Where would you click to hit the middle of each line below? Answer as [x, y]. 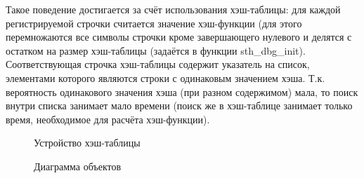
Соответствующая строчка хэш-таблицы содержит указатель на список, [158, 64]
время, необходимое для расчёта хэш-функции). [108, 119]
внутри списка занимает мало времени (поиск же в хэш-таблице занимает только [179, 105]
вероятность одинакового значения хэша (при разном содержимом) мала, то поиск [182, 91]
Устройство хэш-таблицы [87, 143]
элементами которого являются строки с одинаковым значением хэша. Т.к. [165, 77]
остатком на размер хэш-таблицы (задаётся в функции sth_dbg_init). [156, 50]
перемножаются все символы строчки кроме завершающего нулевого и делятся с [179, 37]
